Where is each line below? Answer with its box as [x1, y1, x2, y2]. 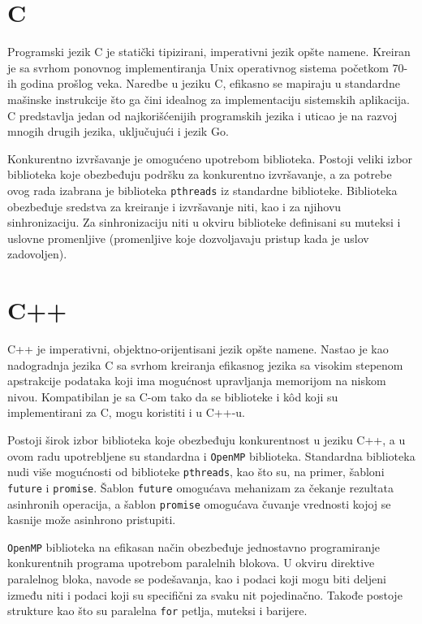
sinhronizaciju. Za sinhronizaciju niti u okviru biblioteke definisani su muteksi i [7, 214, 401, 231]
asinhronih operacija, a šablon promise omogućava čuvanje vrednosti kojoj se [7, 495, 391, 512]
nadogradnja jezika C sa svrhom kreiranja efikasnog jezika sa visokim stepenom [7, 356, 403, 373]
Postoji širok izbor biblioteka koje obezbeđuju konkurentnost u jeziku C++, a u [7, 431, 406, 448]
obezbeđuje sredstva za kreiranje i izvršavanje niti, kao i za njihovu [7, 197, 342, 214]
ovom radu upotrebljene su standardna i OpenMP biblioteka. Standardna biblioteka [7, 447, 416, 464]
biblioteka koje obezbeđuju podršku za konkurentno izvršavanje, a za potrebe [7, 166, 392, 183]
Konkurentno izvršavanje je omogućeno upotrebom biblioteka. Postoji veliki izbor [7, 149, 413, 167]
